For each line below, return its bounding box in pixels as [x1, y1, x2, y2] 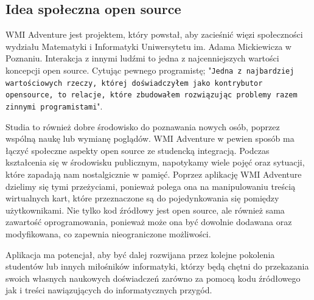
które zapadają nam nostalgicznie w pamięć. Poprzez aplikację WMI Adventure [5, 167, 302, 180]
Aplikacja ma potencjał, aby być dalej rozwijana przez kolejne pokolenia [5, 248, 275, 260]
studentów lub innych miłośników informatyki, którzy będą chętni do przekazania [5, 260, 309, 273]
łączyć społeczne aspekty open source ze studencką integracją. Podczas [5, 144, 270, 156]
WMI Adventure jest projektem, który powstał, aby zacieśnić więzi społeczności [5, 28, 303, 41]
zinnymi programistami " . [5, 99, 103, 112]
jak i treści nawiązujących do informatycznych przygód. [5, 284, 212, 296]
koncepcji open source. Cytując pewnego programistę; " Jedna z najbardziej [5, 63, 295, 76]
